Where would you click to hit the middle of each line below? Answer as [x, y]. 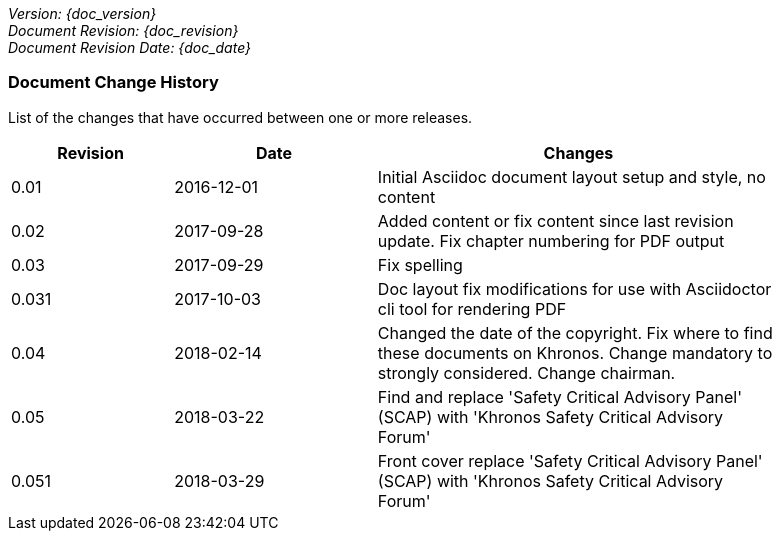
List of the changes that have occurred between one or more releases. [240, 117]
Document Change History [113, 82]
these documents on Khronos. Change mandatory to [575, 352]
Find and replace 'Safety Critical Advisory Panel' [559, 396]
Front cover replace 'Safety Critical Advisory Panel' [570, 460]
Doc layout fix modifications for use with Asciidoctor [574, 288]
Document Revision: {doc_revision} [123, 30]
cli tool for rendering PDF [472, 308]
